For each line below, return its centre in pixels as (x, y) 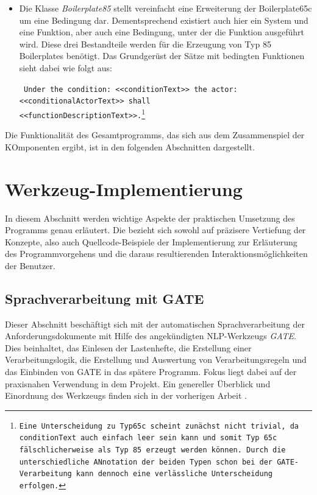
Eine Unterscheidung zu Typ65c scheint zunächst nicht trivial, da (159, 426)
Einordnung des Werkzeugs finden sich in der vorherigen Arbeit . (126, 395)
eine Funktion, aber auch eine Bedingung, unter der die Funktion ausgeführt (162, 32)
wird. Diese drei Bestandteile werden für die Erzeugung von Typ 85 (145, 44)
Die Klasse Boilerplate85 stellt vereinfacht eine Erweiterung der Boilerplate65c (166, 8)
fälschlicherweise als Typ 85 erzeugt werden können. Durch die (152, 450)
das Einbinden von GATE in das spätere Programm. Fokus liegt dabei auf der (151, 372)
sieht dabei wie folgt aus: (66, 67)
